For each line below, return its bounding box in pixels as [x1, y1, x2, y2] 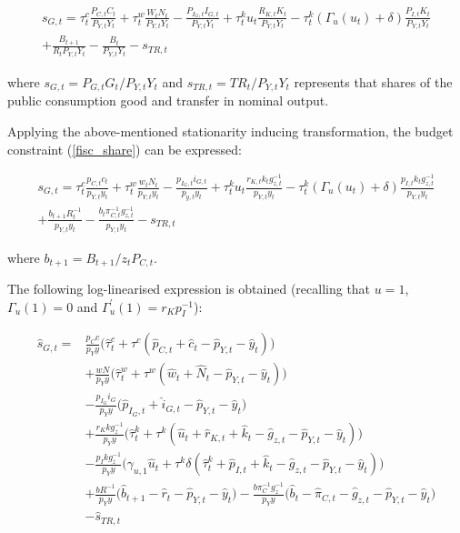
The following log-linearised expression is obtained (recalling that [7, 278, 371, 297]
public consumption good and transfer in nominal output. [7, 91, 329, 110]
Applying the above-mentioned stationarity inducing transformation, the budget [7, 121, 454, 140]
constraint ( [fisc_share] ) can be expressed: [7, 139, 242, 158]
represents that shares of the [294, 72, 453, 91]
